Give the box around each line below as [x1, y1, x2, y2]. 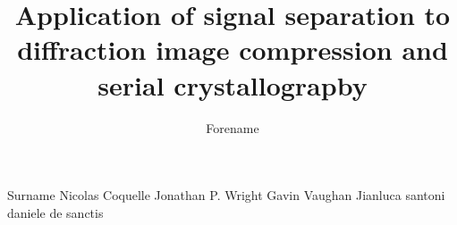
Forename [206, 118, 259, 137]
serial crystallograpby [97, 66, 368, 103]
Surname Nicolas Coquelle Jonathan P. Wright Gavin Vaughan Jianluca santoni [7, 186, 445, 204]
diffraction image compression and [17, 31, 448, 68]
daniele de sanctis [7, 203, 104, 221]
